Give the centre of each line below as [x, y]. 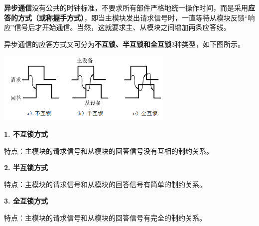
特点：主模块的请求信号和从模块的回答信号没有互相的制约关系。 [109, 150]
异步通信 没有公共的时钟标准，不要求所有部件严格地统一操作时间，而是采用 [126, 7]
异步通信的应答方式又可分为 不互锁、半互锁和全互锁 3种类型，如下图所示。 [124, 44]
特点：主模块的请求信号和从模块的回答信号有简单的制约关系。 [105, 184]
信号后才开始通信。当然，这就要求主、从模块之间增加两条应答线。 [122, 27]
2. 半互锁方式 [26, 167]
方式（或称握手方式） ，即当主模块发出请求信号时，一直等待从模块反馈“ [133, 17]
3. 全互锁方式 [26, 201]
